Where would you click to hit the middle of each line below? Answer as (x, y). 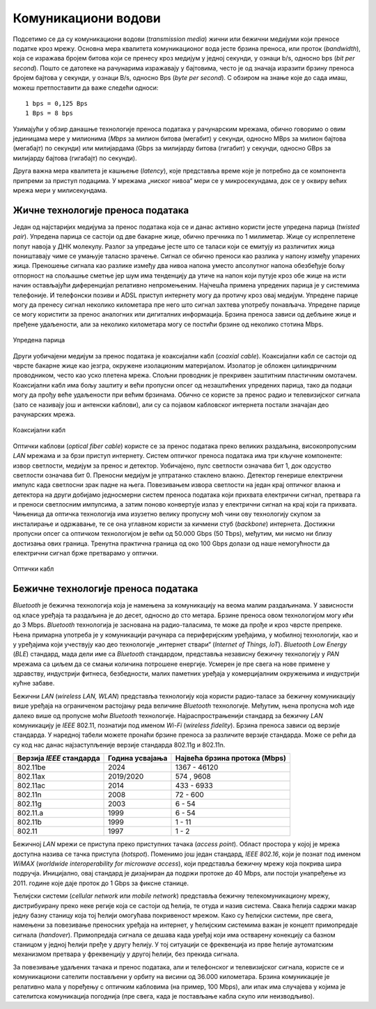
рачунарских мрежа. (44, 414)
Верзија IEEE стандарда (58, 758)
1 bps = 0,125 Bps (57, 103)
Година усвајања (138, 758)
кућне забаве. (34, 683)
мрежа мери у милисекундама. (60, 191)
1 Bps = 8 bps (49, 113)
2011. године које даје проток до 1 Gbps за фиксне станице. (101, 883)
